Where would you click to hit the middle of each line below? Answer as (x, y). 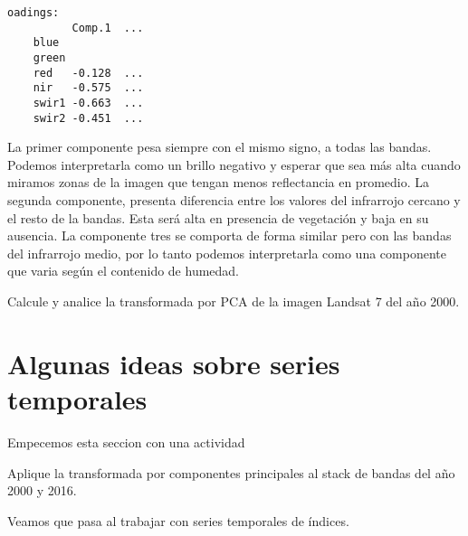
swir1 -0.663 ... (88, 103)
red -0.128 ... (88, 73)
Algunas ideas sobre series (174, 363)
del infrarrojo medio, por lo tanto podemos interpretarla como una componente (227, 253)
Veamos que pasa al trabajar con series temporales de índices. (178, 520)
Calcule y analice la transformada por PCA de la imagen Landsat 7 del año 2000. (234, 301)
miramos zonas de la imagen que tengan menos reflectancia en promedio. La (218, 182)
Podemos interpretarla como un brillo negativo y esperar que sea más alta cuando (234, 164)
